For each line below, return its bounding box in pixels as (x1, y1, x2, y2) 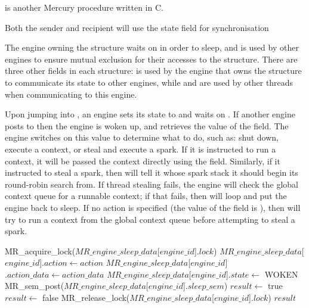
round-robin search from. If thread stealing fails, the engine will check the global (5, 178, 298, 190)
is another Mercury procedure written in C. (5, 1, 163, 13)
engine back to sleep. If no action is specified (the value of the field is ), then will (5, 201, 301, 213)
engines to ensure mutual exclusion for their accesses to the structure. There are (5, 52, 298, 65)
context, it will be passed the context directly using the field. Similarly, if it (5, 154, 280, 167)
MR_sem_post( (5, 279, 64, 292)
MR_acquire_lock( (5, 244, 76, 257)
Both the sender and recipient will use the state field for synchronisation (5, 21, 269, 33)
